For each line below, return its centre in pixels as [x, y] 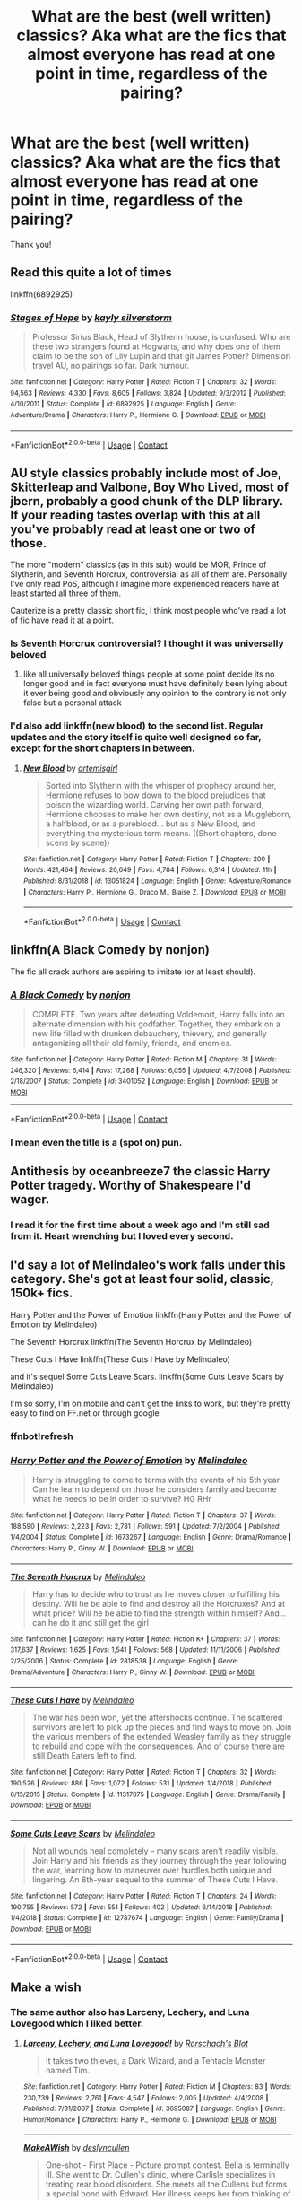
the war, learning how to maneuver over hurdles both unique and [151, 1870]
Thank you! [31, 244]
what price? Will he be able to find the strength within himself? [147, 1613]
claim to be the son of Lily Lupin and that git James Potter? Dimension [161, 356]
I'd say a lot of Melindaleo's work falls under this [148, 1266]
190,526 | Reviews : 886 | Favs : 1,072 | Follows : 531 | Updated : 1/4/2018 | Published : [142, 1783]
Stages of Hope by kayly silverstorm [91, 318]
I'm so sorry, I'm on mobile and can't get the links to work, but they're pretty [151, 1403]
